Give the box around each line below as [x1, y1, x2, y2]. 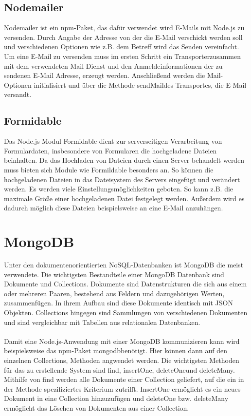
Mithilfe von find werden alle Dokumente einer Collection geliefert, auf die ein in [4, 374, 244, 384]
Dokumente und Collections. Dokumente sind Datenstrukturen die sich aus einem [4, 279, 247, 289]
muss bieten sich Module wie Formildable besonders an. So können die [4, 164, 214, 174]
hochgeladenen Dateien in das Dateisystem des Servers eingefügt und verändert [4, 174, 240, 184]
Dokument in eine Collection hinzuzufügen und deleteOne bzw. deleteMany [4, 393, 229, 403]
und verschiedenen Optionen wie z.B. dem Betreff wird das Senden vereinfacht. [4, 41, 239, 52]
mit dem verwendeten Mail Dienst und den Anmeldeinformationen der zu [4, 60, 223, 71]
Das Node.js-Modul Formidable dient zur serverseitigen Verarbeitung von [4, 136, 222, 146]
